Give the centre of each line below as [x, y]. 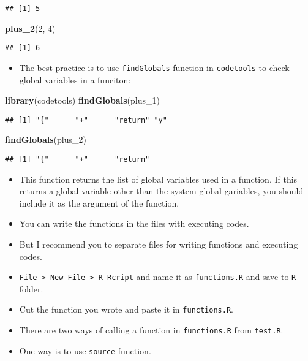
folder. [31, 288]
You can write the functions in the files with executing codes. [134, 223]
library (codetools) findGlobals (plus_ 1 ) [82, 100]
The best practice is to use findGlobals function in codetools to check [154, 67]
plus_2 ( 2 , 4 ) [30, 28]
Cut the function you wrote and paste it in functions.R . [126, 309]
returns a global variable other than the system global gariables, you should [161, 191]
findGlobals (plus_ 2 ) [46, 139]
